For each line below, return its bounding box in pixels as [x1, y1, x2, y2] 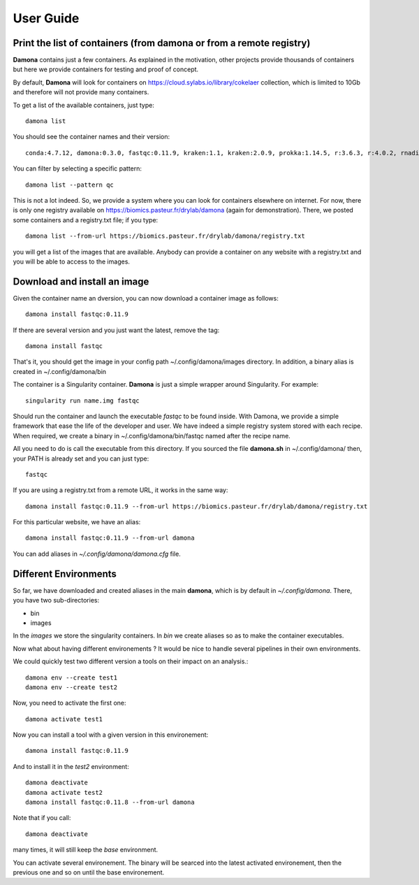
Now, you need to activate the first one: [13, 699, 126, 707]
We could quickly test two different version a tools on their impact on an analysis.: [13, 657, 249, 665]
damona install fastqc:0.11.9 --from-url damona [25, 534, 195, 542]
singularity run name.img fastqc [25, 396, 140, 405]
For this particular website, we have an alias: [13, 518, 141, 526]
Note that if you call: [13, 814, 71, 822]
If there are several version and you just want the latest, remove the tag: [13, 326, 220, 334]
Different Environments [13, 568, 117, 580]
